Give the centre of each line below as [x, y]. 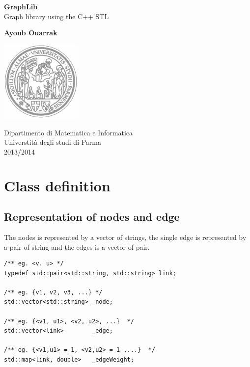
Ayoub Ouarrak [31, 33]
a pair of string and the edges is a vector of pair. [77, 247]
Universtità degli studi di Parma [53, 142]
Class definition [57, 185]
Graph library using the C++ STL [56, 16]
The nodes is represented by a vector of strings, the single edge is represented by [125, 237]
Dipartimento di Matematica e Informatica [68, 132]
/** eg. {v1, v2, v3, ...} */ [53, 292]
